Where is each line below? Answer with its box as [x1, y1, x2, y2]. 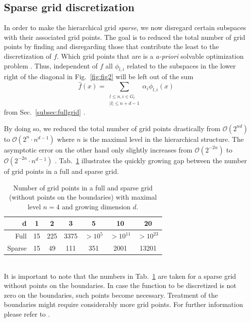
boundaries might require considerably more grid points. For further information [4, 299, 243, 309]
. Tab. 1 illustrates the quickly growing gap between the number [54, 155, 247, 165]
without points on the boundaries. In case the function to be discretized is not [4, 280, 236, 290]
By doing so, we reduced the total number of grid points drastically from [4, 123, 220, 133]
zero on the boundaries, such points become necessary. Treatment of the [4, 289, 218, 300]
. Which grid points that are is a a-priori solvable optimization [57, 51, 244, 61]
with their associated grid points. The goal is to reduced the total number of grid [4, 32, 246, 42]
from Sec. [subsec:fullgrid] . [4, 107, 85, 117]
